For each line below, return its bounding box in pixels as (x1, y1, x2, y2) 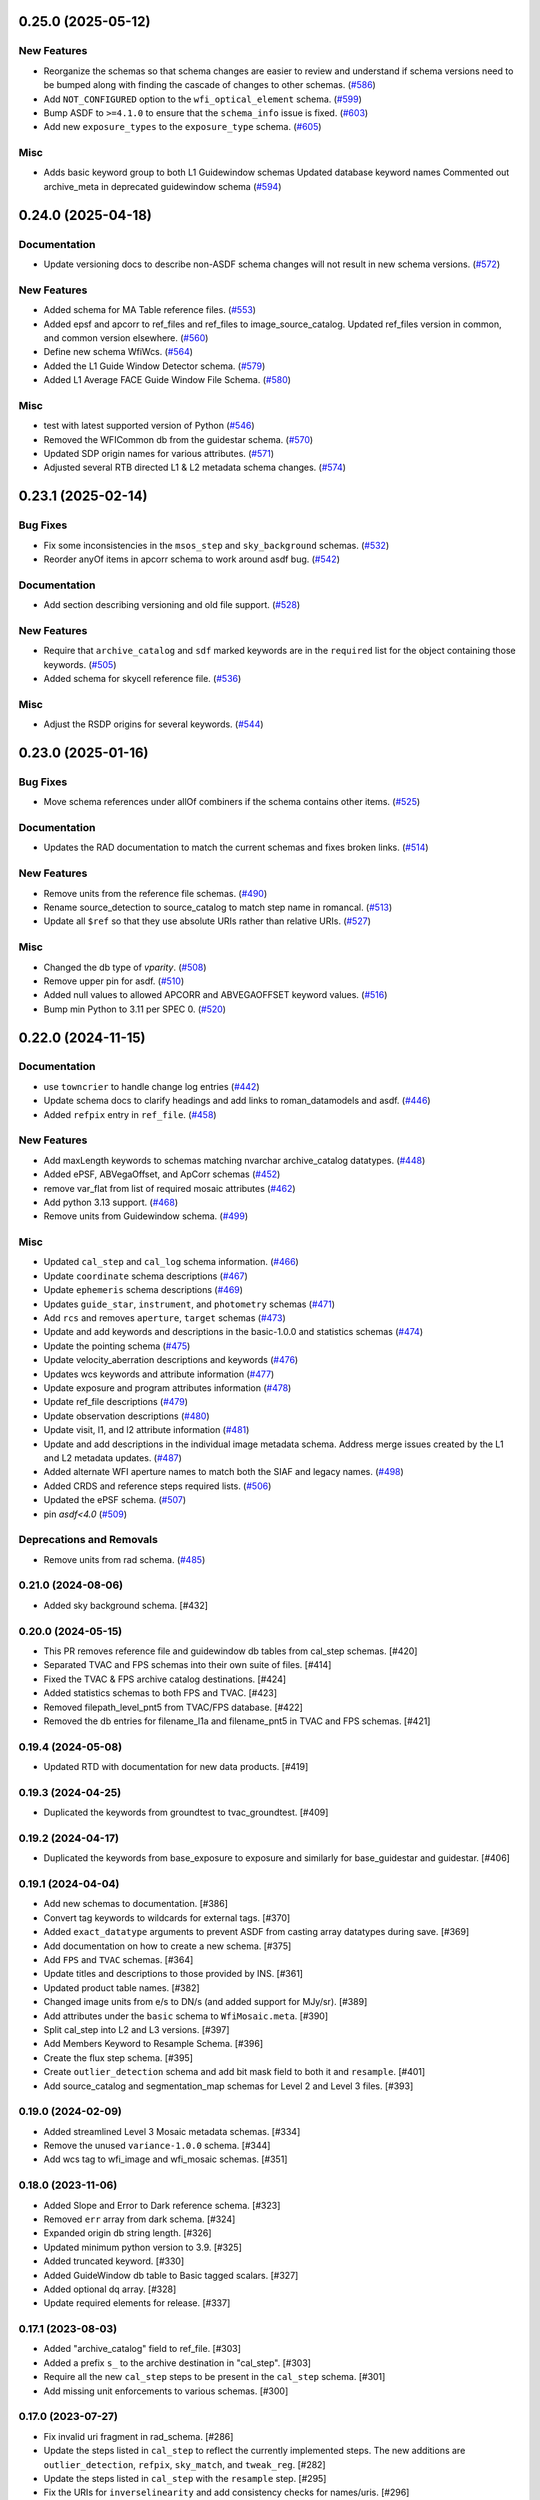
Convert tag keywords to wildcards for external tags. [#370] (43, 1911, 291, 1924)
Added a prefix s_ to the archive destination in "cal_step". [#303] (43, 2356, 312, 2369)
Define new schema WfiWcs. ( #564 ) (43, 346, 194, 358)
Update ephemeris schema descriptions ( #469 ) (43, 1284, 244, 1296)
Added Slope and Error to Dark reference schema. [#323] (43, 2199, 281, 2211)
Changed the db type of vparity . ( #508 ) (43, 961, 207, 973)
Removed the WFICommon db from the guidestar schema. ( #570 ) (43, 433, 314, 445)
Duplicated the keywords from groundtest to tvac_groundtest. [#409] (43, 1806, 329, 1819)
